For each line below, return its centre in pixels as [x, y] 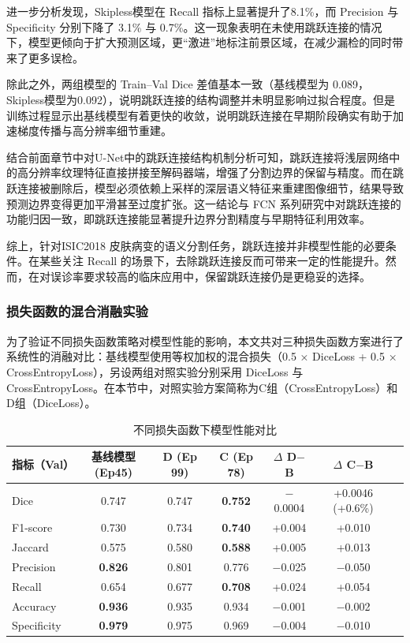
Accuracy [34, 606]
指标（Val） [43, 464]
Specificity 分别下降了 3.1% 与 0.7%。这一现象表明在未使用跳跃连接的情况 [194, 26]
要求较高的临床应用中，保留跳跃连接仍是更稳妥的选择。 [227, 276]
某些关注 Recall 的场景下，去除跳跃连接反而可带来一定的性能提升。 [212, 261]
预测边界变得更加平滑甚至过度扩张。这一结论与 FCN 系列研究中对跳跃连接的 [204, 203]
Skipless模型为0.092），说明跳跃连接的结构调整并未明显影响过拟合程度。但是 [201, 99]
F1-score [32, 527]
